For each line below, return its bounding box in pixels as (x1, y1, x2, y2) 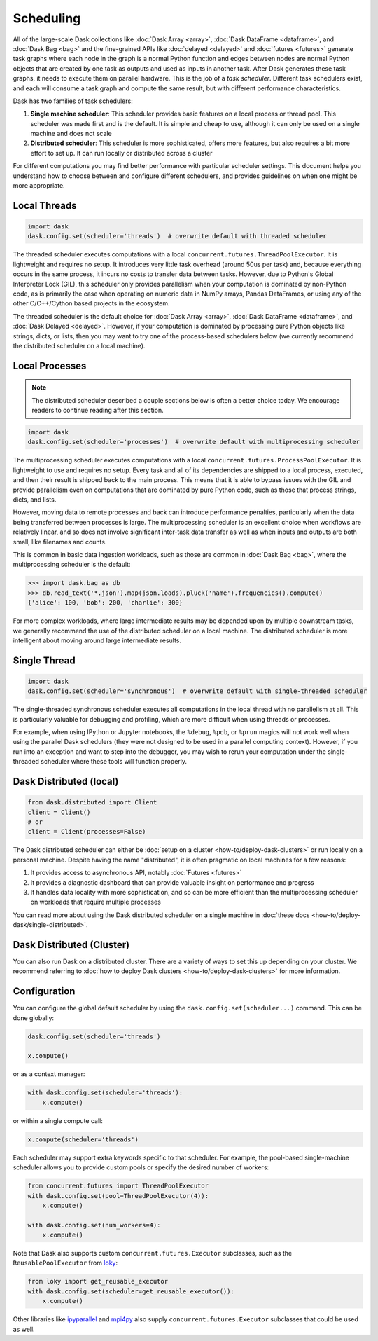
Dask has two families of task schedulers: (13, 97, 133, 105)
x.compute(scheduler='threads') (27, 1135, 139, 1143)
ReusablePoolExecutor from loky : (13, 1258, 118, 1267)
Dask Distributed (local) (13, 776, 119, 788)
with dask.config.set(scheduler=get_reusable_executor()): (27, 1287, 234, 1295)
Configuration (13, 985, 76, 998)
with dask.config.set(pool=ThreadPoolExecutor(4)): (27, 1192, 209, 1199)
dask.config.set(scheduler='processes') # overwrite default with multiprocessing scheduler (27, 438, 360, 446)
